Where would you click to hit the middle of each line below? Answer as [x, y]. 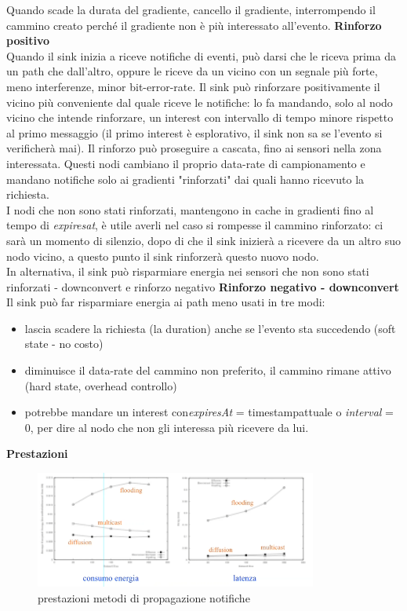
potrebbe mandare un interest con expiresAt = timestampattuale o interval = [209, 412]
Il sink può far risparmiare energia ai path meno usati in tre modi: [166, 302]
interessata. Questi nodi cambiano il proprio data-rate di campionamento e [186, 163]
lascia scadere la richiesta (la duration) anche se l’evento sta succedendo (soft [210, 328]
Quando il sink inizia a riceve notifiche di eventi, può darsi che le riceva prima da [201, 55]
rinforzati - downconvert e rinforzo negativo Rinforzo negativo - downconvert [203, 286]
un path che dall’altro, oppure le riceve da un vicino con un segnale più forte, [192, 71]
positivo [28, 40]
